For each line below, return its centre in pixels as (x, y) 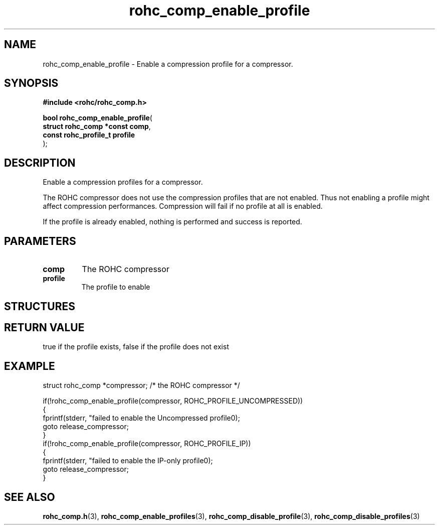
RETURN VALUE (44, 327)
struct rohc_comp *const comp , (97, 126)
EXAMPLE (30, 366)
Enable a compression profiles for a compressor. (123, 182)
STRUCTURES (40, 306)
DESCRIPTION (40, 163)
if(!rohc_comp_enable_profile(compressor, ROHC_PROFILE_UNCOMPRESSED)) (173, 401)
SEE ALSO (30, 497)
